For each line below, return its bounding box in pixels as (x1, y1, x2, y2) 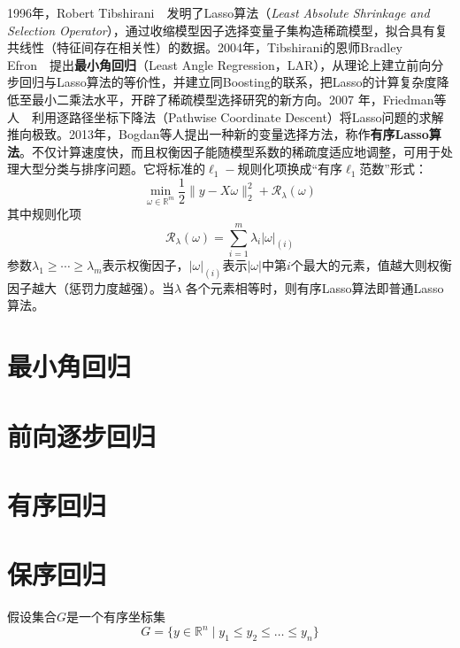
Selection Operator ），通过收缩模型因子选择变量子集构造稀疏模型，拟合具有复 (7, 20, 448, 39)
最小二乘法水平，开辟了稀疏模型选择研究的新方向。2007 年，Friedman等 (31, 89, 447, 108)
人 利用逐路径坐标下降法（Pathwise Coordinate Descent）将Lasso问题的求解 (7, 107, 444, 126)
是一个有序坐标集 (66, 607, 166, 626)
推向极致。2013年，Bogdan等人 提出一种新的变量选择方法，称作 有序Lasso (7, 125, 429, 143)
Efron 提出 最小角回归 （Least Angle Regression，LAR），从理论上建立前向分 (7, 55, 444, 73)
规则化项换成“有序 (237, 159, 343, 178)
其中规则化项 (7, 204, 81, 223)
